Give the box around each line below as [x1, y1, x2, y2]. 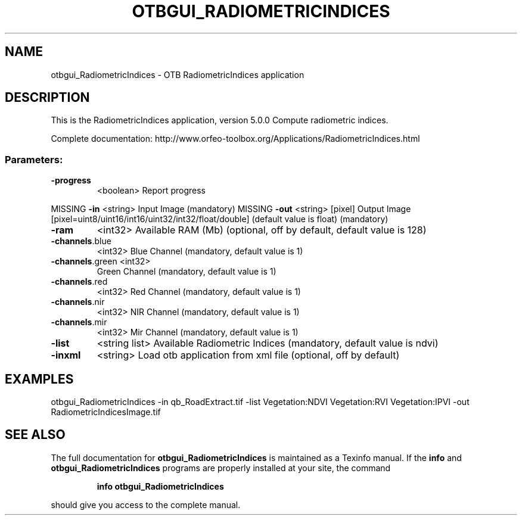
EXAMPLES [5, 371, 74, 387]
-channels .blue [51, 236, 111, 247]
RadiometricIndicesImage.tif [51, 407, 161, 418]
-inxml [51, 349, 81, 362]
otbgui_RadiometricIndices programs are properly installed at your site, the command [51, 462, 391, 473]
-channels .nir [51, 297, 105, 307]
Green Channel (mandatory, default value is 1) [97, 266, 276, 277]
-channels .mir [51, 317, 107, 328]
